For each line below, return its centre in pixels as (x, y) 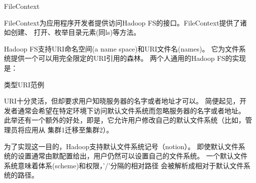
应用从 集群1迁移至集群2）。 (69, 129)
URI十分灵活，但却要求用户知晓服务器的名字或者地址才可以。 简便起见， (122, 101)
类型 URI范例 (24, 84)
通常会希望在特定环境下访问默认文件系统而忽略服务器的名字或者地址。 (131, 110)
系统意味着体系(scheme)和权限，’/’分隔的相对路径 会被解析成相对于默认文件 (124, 165)
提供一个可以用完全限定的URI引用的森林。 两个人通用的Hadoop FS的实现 (128, 58)
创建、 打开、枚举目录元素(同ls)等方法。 (75, 32)
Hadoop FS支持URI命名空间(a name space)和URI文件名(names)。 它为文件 (122, 48)
